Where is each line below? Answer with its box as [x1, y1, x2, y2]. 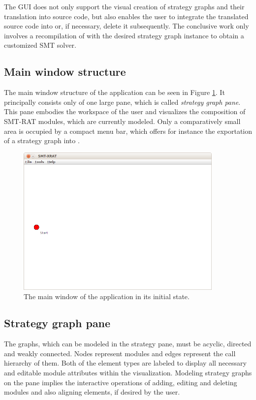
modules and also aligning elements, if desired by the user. [4, 387, 180, 397]
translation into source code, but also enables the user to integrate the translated [4, 11, 249, 21]
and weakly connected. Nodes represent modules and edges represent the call [4, 348, 236, 358]
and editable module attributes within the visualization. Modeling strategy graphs [4, 367, 252, 377]
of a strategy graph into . [4, 135, 80, 146]
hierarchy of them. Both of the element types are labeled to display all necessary [4, 358, 247, 368]
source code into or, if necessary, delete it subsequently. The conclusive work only [4, 21, 249, 31]
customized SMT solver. [4, 40, 76, 50]
